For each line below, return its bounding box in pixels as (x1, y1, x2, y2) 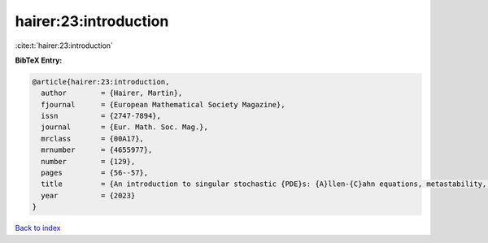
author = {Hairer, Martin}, (41, 89, 183, 98)
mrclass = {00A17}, (41, 134, 144, 143)
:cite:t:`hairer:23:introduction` (15, 41, 114, 50)
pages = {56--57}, (41, 168, 149, 178)
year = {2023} (41, 191, 136, 200)
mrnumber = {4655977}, (41, 145, 153, 154)
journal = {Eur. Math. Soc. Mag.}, (41, 123, 209, 132)
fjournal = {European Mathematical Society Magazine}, (41, 100, 285, 109)
